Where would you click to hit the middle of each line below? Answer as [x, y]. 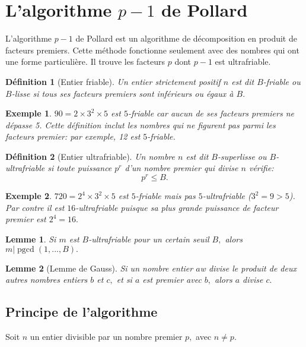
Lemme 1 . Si [31, 239]
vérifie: [261, 168]
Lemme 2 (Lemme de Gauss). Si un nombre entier [99, 268]
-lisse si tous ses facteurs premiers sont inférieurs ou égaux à [122, 93]
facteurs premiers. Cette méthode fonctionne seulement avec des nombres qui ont [152, 50]
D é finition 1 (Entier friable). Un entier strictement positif [113, 81]
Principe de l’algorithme [82, 312]
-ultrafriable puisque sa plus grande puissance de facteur [177, 207]
